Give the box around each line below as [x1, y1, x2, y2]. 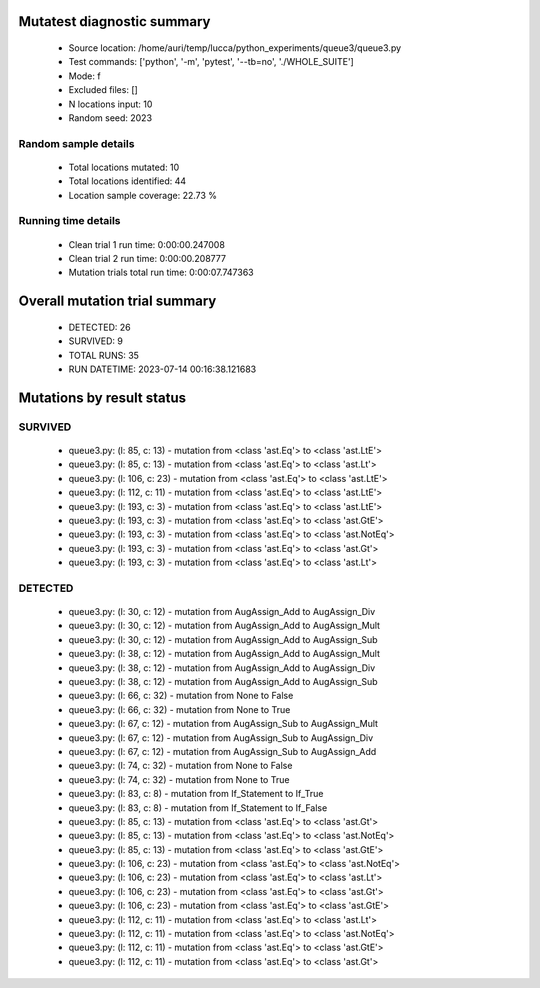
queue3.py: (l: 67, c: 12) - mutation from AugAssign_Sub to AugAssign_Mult [68, 718, 379, 730]
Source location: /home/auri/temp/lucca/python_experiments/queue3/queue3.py [68, 42, 402, 54]
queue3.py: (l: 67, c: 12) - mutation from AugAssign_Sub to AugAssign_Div [68, 731, 374, 744]
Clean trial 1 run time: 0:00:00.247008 [68, 238, 225, 250]
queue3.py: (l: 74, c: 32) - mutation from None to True [68, 773, 290, 785]
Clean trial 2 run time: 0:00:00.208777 [68, 253, 227, 265]
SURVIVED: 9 [68, 335, 124, 347]
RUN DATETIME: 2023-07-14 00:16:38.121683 [68, 363, 257, 375]
